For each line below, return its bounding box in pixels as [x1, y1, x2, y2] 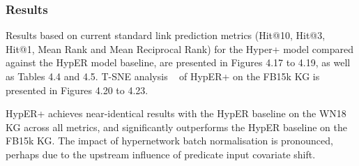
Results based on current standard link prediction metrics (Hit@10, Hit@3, [6, 28, 326, 43]
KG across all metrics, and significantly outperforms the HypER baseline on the [6, 119, 347, 134]
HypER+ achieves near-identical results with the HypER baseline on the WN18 [6, 106, 346, 121]
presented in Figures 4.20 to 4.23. [6, 82, 148, 97]
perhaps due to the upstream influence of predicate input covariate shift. [6, 146, 316, 161]
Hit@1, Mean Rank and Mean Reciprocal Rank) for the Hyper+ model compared [6, 41, 353, 56]
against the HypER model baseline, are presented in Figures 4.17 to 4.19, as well [6, 55, 351, 70]
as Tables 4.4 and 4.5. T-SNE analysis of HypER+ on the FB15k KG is [6, 69, 320, 83]
